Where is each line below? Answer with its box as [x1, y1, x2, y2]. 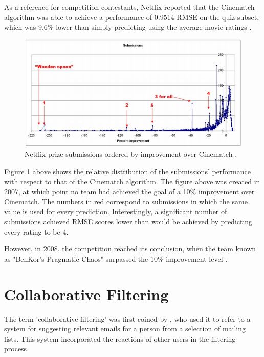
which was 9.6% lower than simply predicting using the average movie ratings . [4, 22, 252, 32]
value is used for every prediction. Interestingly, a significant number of [4, 206, 227, 217]
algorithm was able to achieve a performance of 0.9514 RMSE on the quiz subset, [4, 11, 259, 22]
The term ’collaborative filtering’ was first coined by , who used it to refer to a [4, 313, 251, 324]
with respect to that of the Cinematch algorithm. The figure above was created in [4, 176, 260, 186]
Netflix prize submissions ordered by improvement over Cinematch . [25, 149, 237, 159]
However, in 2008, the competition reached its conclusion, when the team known [4, 243, 256, 254]
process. [4, 343, 29, 354]
